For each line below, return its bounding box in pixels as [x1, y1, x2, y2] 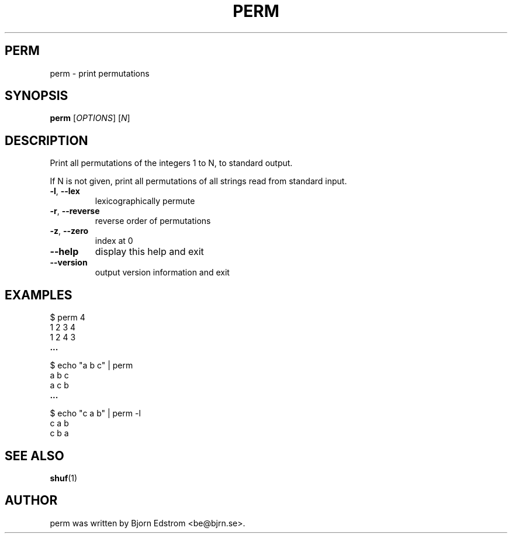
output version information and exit [95, 267, 230, 278]
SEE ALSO [5, 448, 64, 463]
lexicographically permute [95, 196, 195, 206]
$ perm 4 [50, 312, 85, 323]
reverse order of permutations [95, 216, 211, 226]
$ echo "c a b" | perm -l [50, 408, 141, 419]
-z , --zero [50, 226, 89, 236]
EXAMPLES [5, 287, 72, 302]
